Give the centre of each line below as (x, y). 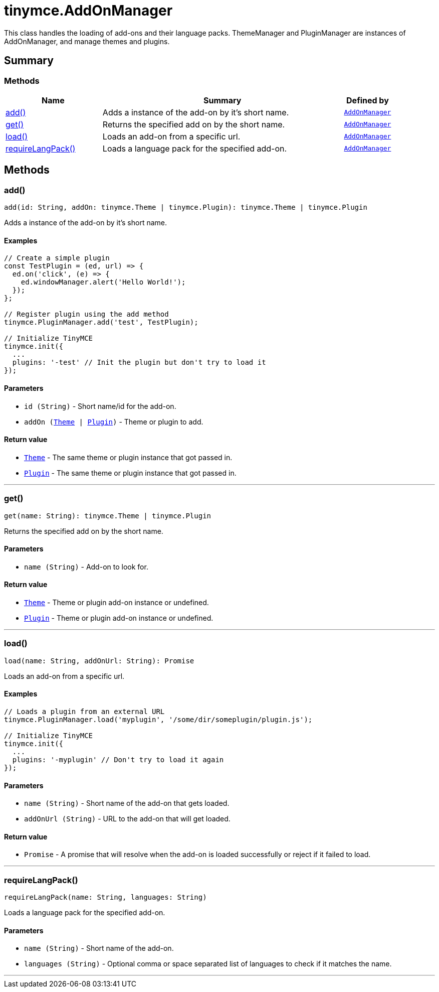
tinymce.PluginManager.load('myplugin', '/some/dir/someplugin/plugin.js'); (158, 720)
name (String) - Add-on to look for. (86, 566)
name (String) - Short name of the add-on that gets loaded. (127, 803)
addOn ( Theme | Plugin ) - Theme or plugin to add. (114, 421)
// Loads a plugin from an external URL (84, 712)
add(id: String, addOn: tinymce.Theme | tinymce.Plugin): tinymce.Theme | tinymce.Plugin (186, 207)
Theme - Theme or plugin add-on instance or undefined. (117, 603)
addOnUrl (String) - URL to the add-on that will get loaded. (127, 819)
